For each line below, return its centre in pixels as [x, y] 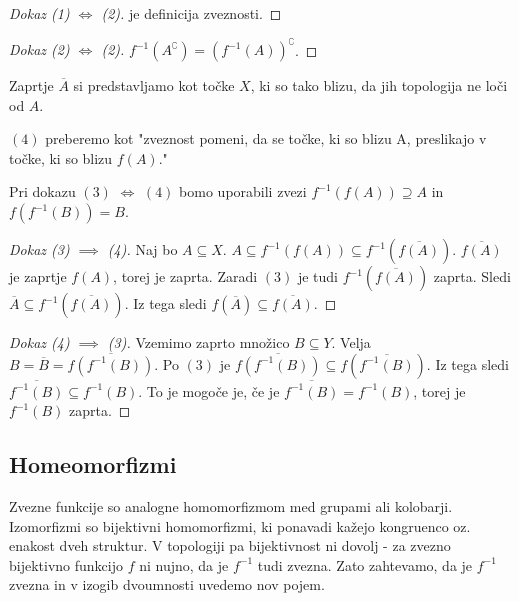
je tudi [317, 276]
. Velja [351, 342]
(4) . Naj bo [142, 249]
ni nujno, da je [184, 564]
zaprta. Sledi [472, 276]
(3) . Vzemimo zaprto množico [198, 342]
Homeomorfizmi [93, 464]
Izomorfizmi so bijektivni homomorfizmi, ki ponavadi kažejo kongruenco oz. [240, 525]
